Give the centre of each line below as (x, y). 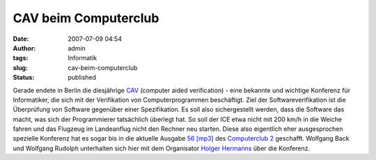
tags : (21, 58)
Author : (24, 48)
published (82, 78)
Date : (21, 39)
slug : (20, 68)
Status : (24, 78)
